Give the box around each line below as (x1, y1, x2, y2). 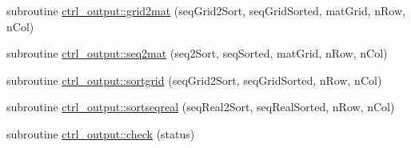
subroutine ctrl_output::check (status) (6, 125, 195, 142)
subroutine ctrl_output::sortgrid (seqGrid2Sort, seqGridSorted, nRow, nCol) (6, 71, 382, 88)
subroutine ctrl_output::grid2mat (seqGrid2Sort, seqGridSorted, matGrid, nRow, (6, 2, 405, 18)
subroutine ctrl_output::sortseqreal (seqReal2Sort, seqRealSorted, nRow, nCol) (6, 98, 395, 115)
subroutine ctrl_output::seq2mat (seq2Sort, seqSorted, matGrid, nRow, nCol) (6, 45, 388, 62)
